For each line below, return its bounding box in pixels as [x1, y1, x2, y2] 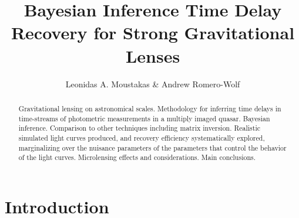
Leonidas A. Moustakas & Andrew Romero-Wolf [65, 77, 240, 90]
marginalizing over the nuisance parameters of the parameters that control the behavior [18, 142, 287, 152]
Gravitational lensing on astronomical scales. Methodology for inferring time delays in [18, 103, 281, 113]
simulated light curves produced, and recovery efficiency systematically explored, [18, 132, 265, 142]
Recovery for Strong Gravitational [11, 21, 295, 45]
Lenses [125, 43, 180, 67]
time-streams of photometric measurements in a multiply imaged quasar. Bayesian [18, 113, 270, 123]
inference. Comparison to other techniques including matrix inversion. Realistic [18, 123, 260, 133]
